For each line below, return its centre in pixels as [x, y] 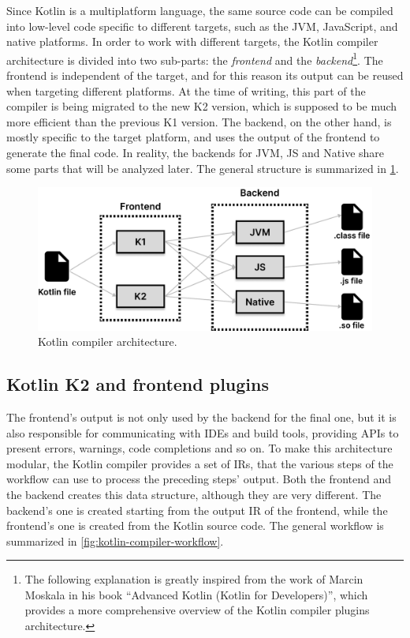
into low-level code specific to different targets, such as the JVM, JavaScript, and [202, 26]
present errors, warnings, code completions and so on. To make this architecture [199, 448]
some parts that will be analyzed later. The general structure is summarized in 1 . [203, 168]
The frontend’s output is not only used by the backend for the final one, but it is [201, 417]
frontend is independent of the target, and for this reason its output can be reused [205, 75]
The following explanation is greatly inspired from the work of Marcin [194, 579]
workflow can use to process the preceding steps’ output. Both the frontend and [199, 479]
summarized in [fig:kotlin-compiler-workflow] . [115, 540]
